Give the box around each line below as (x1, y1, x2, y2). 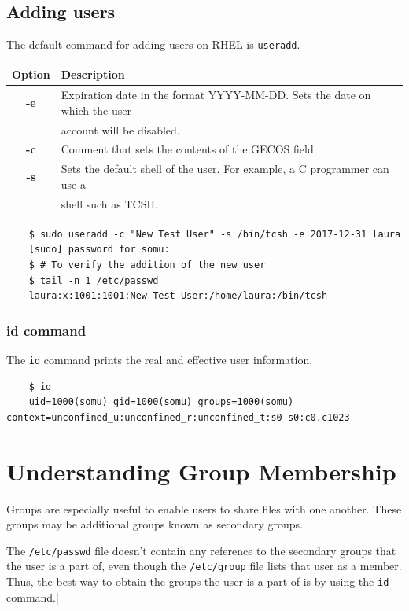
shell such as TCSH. (61, 195, 158, 212)
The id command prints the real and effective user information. (6, 352, 313, 368)
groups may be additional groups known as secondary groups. (6, 516, 304, 532)
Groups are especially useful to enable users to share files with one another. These (6, 500, 402, 517)
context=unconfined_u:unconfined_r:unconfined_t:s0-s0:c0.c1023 (6, 411, 350, 423)
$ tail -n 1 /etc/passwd (28, 274, 159, 286)
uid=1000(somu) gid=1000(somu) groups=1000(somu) (28, 396, 294, 408)
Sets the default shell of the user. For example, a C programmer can (61, 160, 389, 177)
